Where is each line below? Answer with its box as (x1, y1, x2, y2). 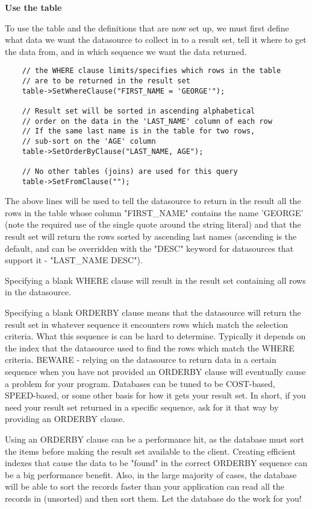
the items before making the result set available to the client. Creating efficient (5, 444, 296, 457)
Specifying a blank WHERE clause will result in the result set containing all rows (5, 274, 306, 286)
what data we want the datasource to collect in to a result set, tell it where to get (5, 33, 307, 46)
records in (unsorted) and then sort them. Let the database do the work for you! (5, 491, 302, 504)
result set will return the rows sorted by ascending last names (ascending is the (5, 230, 297, 243)
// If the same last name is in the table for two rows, (22, 127, 255, 136)
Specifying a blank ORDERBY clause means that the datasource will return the (5, 306, 301, 318)
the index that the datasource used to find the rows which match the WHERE (5, 341, 295, 354)
